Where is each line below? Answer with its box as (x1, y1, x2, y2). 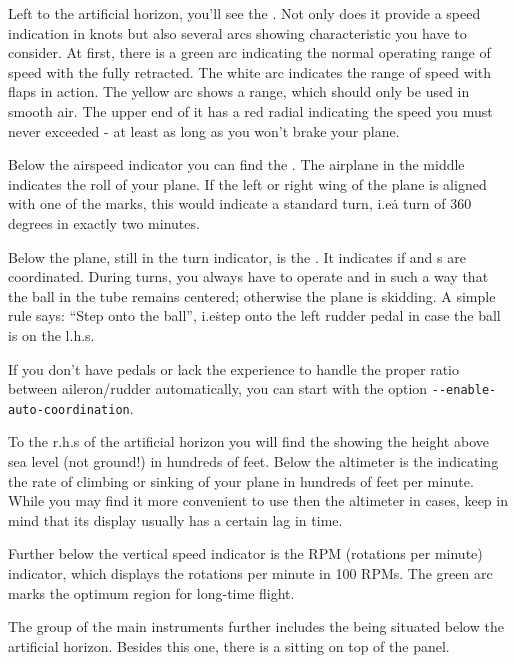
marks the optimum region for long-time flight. (8, 582, 295, 603)
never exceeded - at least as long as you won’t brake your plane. (8, 120, 400, 141)
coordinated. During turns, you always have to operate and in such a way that (8, 266, 489, 287)
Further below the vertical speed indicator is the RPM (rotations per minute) (8, 543, 483, 564)
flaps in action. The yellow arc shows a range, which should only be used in (8, 81, 470, 102)
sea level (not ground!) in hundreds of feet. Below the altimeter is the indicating (8, 451, 499, 471)
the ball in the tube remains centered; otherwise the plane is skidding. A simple (8, 285, 496, 306)
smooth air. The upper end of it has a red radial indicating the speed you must (8, 100, 493, 121)
